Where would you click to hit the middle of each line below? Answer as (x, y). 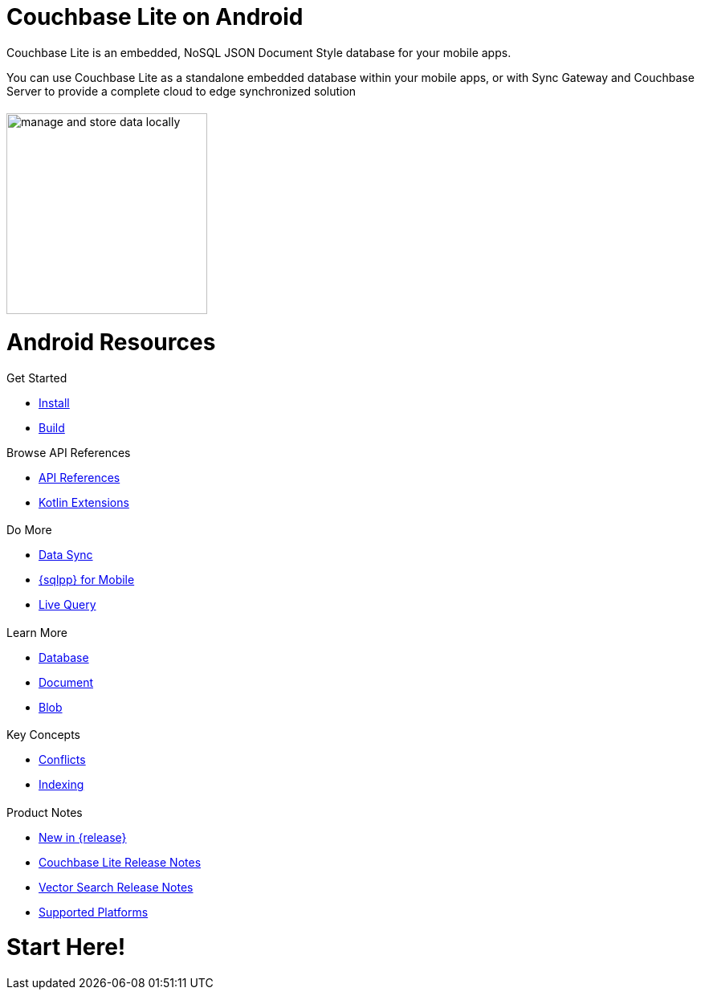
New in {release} (83, 837)
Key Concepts (44, 735)
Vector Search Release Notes (116, 887)
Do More (29, 530)
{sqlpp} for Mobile (87, 580)
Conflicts (62, 760)
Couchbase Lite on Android (155, 17)
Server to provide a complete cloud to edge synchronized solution (181, 91)
